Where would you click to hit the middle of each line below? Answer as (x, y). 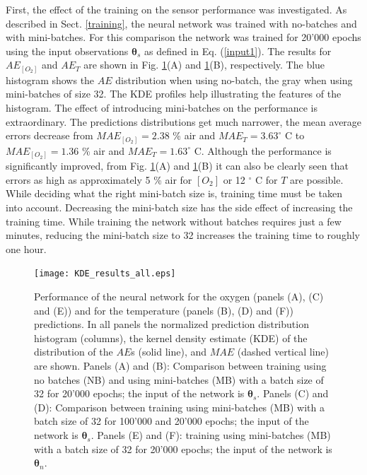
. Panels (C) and (293, 393)
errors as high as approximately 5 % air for (99, 179)
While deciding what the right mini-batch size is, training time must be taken (174, 193)
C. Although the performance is (263, 150)
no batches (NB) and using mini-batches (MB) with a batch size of (179, 379)
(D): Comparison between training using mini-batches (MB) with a (179, 407)
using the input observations (67, 51)
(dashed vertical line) (283, 352)
